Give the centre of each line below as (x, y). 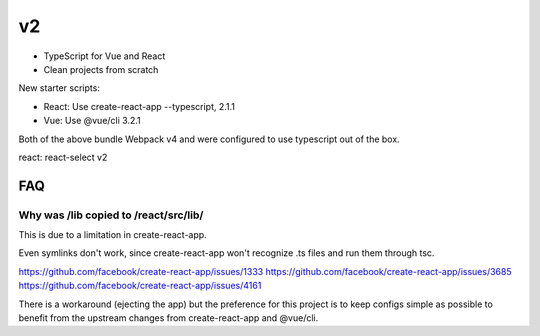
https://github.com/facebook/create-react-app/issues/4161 (140, 286)
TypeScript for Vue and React (104, 56)
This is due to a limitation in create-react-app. (112, 235)
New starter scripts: (59, 88)
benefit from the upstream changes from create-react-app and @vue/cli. (168, 318)
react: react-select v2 (63, 157)
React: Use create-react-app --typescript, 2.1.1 (139, 106)
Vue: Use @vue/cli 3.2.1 (92, 121)
